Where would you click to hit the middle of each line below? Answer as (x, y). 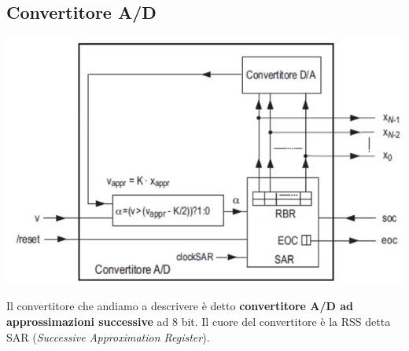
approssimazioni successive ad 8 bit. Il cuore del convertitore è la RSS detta (199, 321)
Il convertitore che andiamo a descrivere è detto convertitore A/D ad (180, 306)
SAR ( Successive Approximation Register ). (108, 336)
